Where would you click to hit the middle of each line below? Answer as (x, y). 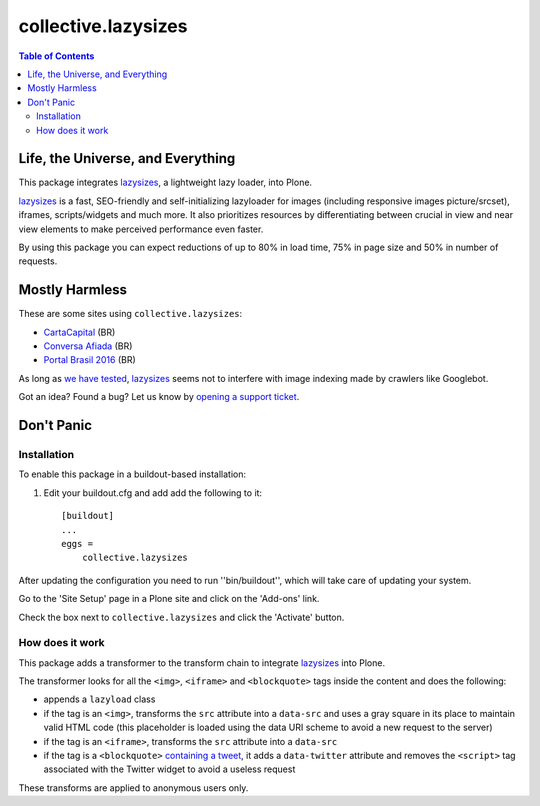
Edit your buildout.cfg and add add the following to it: (153, 492)
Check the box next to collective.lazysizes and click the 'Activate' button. (181, 617)
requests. (38, 261)
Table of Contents (56, 56)
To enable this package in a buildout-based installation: (132, 474)
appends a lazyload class (99, 699)
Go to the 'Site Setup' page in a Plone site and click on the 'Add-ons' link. (169, 599)
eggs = (77, 543)
